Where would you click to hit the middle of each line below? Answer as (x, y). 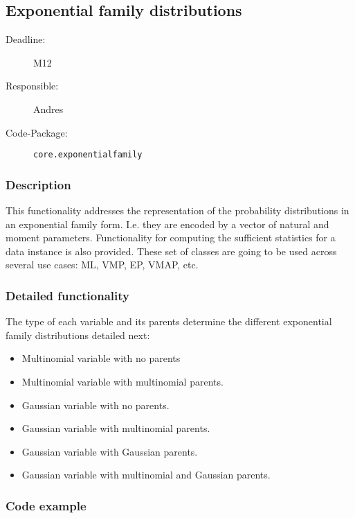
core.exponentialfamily (88, 155)
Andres (48, 109)
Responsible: (32, 86)
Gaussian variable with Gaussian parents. (110, 451)
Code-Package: (37, 132)
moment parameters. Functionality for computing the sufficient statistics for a (171, 238)
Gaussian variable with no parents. (95, 405)
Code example (46, 505)
